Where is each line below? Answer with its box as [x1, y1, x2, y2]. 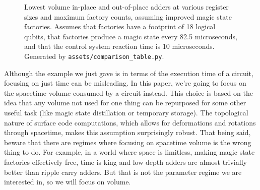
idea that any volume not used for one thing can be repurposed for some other [4, 97, 246, 108]
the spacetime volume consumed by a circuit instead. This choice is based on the [4, 87, 253, 98]
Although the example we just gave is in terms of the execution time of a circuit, [4, 68, 253, 78]
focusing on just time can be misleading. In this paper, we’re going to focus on [4, 78, 246, 88]
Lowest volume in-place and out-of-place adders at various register [24, 2, 229, 12]
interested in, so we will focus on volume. [4, 176, 131, 187]
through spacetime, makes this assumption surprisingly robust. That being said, [4, 127, 251, 138]
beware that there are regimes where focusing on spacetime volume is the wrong [4, 137, 251, 147]
